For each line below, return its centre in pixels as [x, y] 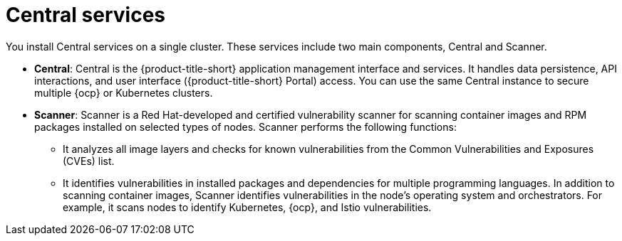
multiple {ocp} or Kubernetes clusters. [124, 92]
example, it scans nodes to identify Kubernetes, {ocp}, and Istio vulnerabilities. [247, 207]
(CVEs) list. [89, 161]
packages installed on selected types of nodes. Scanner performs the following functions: [245, 127]
